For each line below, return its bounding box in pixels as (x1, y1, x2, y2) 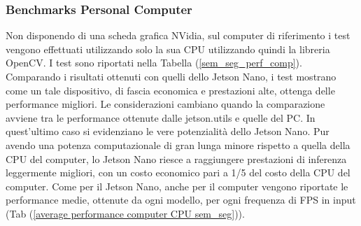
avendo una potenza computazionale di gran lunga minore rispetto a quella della (6, 137, 351, 152)
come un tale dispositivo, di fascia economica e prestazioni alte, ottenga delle (6, 83, 335, 97)
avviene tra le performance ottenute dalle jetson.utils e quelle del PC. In (6, 110, 316, 125)
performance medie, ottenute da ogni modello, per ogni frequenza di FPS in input (6, 192, 356, 207)
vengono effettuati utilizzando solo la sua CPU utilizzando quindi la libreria (6, 41, 330, 56)
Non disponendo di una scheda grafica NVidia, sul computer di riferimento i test (6, 28, 351, 43)
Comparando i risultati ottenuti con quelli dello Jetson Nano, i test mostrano (6, 69, 337, 83)
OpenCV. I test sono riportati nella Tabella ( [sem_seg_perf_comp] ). (6, 55, 302, 70)
